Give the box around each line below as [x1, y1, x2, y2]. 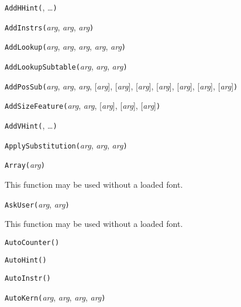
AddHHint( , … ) [5, 1, 57, 13]
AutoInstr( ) [5, 274, 51, 283]
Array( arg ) [5, 158, 45, 171]
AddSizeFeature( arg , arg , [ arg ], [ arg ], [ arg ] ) [5, 99, 161, 112]
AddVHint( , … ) [5, 119, 57, 131]
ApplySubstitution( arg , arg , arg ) [5, 139, 128, 151]
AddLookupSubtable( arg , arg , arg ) [5, 60, 128, 72]
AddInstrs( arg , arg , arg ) [5, 20, 94, 33]
